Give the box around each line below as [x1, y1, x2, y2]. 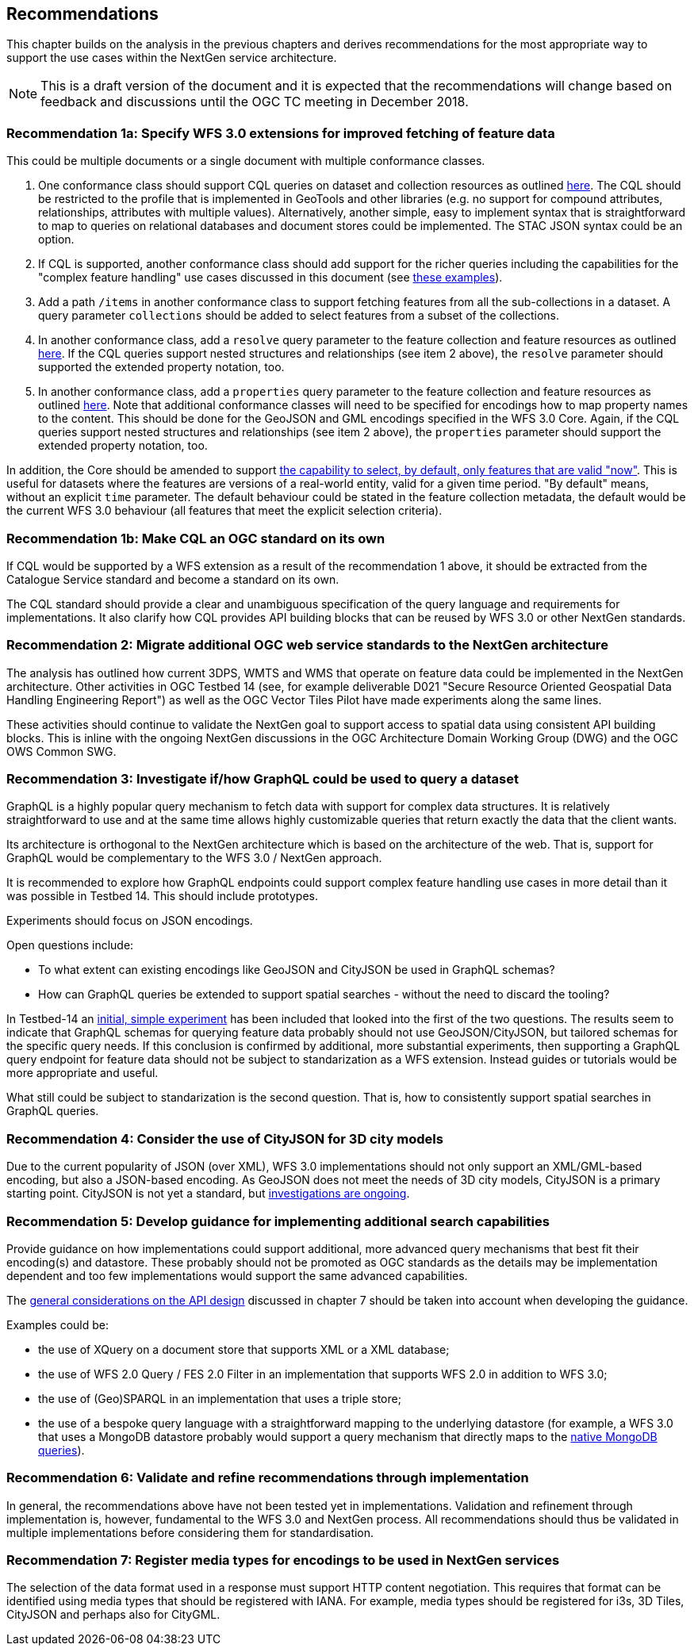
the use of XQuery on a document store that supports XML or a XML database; [38, 1342, 450, 1356]
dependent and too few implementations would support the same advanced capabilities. [6, 1268, 468, 1282]
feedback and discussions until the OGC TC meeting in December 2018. [40, 94, 469, 110]
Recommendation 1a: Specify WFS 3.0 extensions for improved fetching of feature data [6, 125, 555, 141]
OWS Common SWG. [6, 744, 117, 758]
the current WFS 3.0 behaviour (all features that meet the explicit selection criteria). [6, 504, 443, 518]
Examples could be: [6, 1317, 109, 1332]
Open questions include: [6, 938, 134, 952]
